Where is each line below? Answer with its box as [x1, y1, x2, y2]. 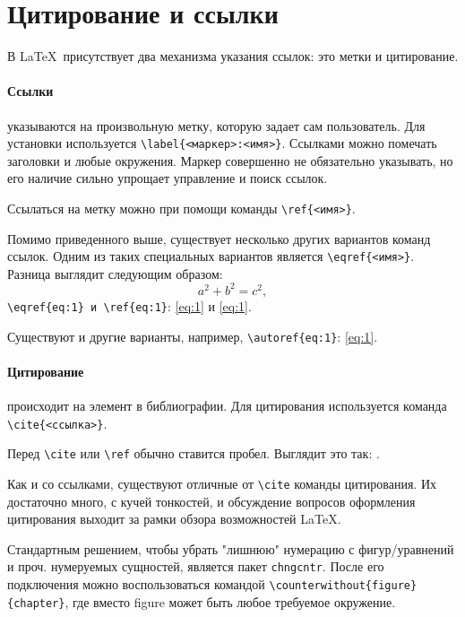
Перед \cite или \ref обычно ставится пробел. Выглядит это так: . [7, 444, 380, 463]
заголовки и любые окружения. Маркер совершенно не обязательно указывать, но [7, 151, 453, 169]
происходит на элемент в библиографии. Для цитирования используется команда [7, 396, 447, 415]
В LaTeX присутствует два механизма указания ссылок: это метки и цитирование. [7, 47, 459, 65]
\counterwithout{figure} [269, 579, 418, 593]
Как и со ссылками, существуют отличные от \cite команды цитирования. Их [7, 474, 437, 492]
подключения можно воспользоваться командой [7, 575, 265, 594]
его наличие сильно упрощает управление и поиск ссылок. [7, 169, 328, 187]
